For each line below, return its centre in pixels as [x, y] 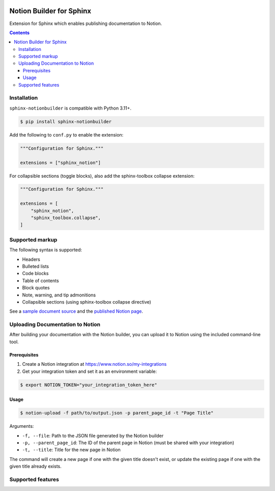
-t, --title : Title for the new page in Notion [71, 450]
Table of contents [40, 281]
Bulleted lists [36, 266]
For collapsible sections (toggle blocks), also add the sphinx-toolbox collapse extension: [102, 176]
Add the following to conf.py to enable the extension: [66, 134]
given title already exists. [36, 467]
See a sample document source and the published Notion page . [76, 311]
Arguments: [22, 426]
